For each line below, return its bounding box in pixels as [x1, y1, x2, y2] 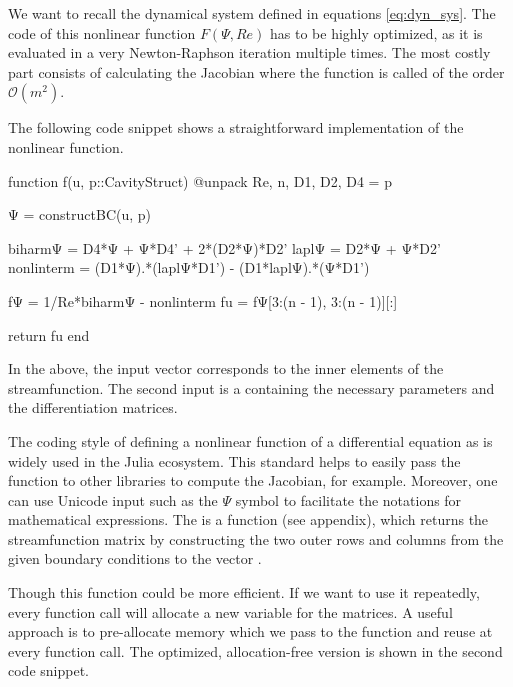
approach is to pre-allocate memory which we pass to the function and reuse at [8, 621, 493, 642]
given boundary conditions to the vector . [8, 548, 262, 569]
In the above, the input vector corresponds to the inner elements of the [8, 358, 444, 379]
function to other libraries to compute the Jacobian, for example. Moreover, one [8, 470, 498, 491]
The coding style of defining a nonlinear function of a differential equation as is [8, 430, 493, 451]
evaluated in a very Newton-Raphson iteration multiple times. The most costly [8, 42, 491, 63]
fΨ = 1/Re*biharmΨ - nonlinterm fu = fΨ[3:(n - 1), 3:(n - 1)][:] [8, 290, 398, 311]
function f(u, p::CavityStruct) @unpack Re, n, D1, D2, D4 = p [8, 170, 392, 191]
